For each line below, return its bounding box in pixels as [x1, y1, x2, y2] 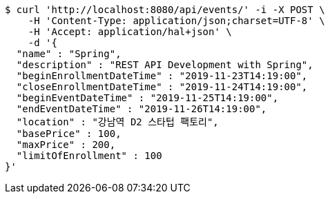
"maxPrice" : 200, [16, 139, 116, 150]
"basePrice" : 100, [16, 128, 122, 139]
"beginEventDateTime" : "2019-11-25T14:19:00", [16, 92, 279, 103]
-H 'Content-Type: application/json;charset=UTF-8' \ [28, 15, 325, 26]
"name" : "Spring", [16, 48, 122, 59]
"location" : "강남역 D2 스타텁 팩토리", [16, 116, 219, 127]
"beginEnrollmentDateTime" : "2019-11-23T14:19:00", [16, 70, 308, 81]
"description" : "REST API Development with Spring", [16, 59, 313, 70]
